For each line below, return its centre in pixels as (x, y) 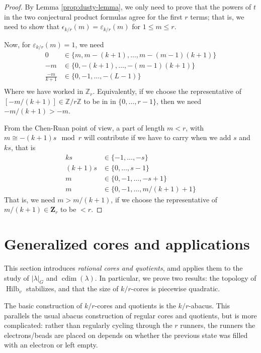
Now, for (17, 44)
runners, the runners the (218, 325)
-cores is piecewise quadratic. (176, 288)
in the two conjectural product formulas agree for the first (93, 16)
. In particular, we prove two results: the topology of (176, 277)
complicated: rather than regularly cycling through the (88, 325)
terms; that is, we (217, 16)
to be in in (100, 101)
